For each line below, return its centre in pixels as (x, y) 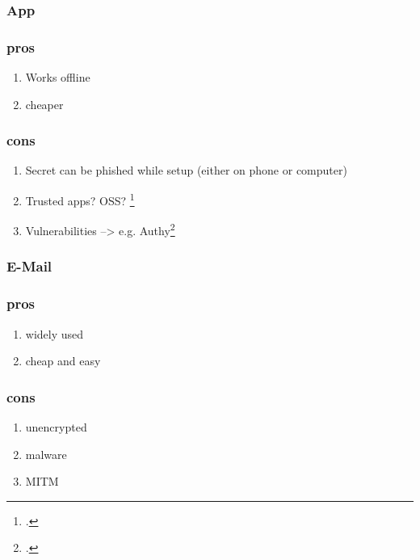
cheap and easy (63, 361)
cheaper (44, 104)
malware (46, 454)
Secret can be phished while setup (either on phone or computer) (186, 170)
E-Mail (29, 266)
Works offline (58, 77)
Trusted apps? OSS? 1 (80, 199)
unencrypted (56, 427)
